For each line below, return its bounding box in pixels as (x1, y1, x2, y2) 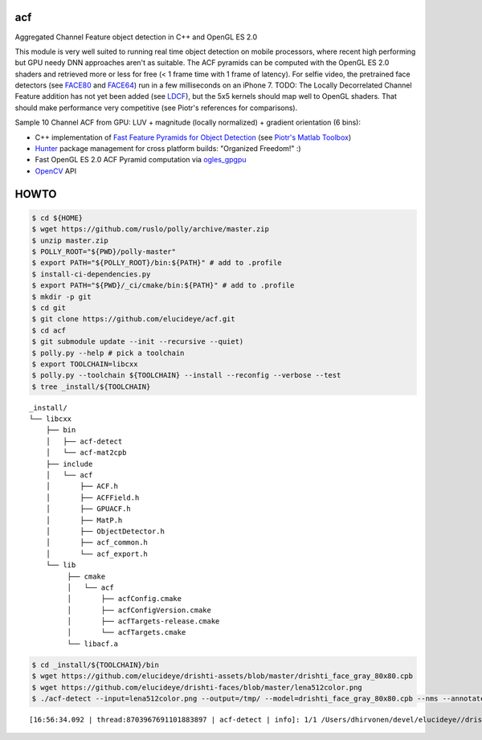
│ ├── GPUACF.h (45, 505, 132, 513)
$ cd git (31, 303, 67, 313)
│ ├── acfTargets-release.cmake (67, 617, 220, 626)
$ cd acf (31, 325, 67, 335)
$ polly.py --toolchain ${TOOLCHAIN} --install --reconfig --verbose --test (31, 370, 341, 380)
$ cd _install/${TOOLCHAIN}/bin (31, 660, 160, 669)
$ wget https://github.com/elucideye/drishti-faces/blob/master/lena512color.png (31, 683, 363, 692)
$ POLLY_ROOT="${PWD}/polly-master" (31, 247, 177, 256)
